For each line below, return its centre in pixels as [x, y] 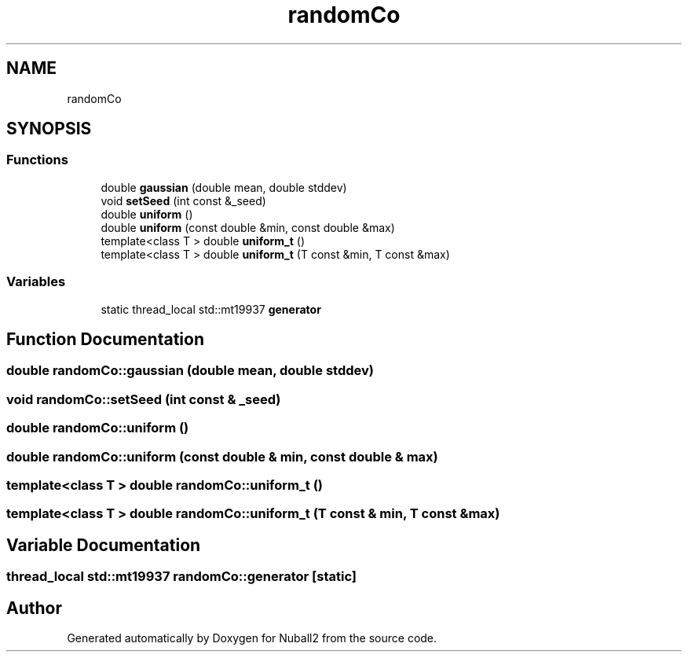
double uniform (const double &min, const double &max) [248, 227]
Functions [37, 160]
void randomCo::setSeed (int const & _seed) [144, 399]
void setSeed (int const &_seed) [183, 200]
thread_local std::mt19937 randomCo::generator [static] [182, 577]
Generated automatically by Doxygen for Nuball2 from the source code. [252, 638]
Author [34, 608]
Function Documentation [105, 339]
